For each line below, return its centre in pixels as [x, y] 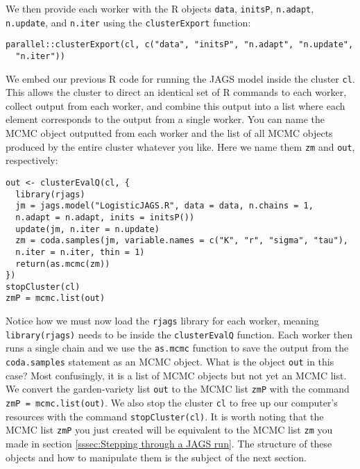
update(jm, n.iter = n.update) [87, 229]
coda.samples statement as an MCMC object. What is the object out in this [170, 362]
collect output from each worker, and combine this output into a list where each [175, 105]
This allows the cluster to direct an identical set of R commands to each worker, [176, 92]
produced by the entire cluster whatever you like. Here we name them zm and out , [180, 146]
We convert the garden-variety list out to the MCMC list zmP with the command [178, 389]
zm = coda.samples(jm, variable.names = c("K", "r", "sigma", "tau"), [182, 241]
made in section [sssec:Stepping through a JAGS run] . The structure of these [169, 443]
